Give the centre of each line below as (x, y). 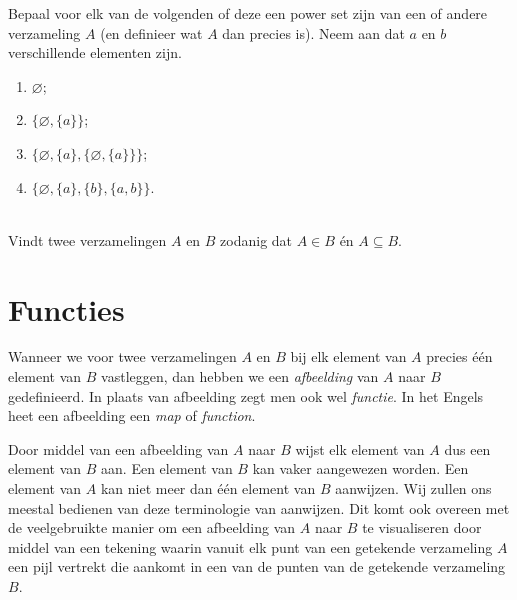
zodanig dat (256, 239)
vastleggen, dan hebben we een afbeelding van (240, 376)
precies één (459, 356)
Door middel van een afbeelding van (118, 448)
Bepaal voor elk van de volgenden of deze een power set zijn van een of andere (248, 13)
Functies (66, 308)
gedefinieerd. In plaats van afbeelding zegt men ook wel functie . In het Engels (246, 395)
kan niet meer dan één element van (208, 488)
